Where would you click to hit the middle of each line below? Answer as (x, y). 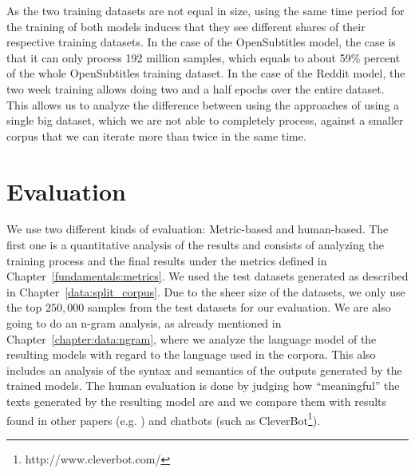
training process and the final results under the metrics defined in (167, 260)
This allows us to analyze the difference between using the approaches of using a (203, 104)
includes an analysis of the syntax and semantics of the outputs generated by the (204, 370)
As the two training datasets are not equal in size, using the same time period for (206, 10)
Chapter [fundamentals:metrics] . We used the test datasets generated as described (207, 276)
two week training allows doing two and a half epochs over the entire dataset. (196, 88)
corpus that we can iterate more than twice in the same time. (156, 135)
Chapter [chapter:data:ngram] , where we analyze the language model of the (192, 338)
